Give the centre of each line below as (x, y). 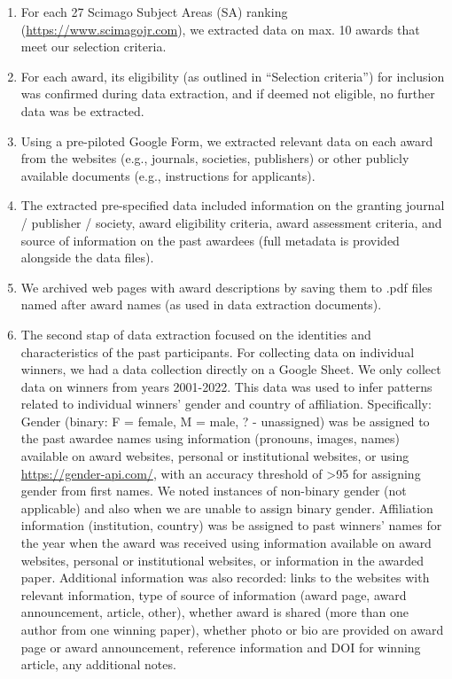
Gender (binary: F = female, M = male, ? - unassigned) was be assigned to (225, 421)
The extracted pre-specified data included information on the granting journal (233, 205)
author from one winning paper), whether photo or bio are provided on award (232, 629)
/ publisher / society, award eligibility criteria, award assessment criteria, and (231, 222)
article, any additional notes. (98, 664)
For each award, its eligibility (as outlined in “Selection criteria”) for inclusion (233, 76)
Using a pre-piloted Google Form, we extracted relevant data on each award (227, 140)
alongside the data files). (87, 258)
